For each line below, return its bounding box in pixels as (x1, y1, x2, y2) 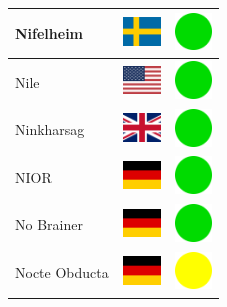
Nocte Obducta (15, 262, 109, 283)
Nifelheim (15, 22, 84, 43)
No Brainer (15, 214, 83, 235)
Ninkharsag (15, 119, 85, 140)
